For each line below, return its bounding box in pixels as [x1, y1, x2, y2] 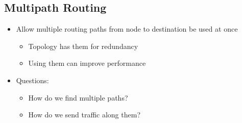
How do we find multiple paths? [28, 92, 128, 103]
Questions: [16, 75, 49, 85]
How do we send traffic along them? [28, 109, 141, 120]
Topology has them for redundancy [28, 40, 138, 51]
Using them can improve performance [28, 58, 146, 68]
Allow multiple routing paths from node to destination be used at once [16, 23, 238, 34]
